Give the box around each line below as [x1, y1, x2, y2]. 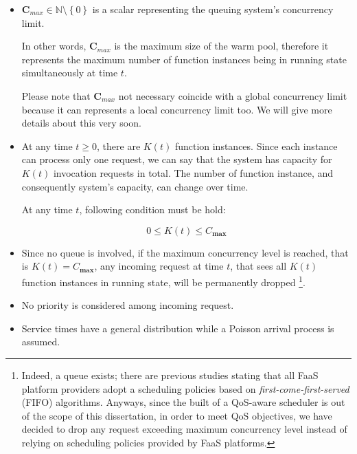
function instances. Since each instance [174, 138, 338, 153]
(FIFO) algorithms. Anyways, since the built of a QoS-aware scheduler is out [21, 395, 345, 409]
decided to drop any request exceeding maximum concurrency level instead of [21, 422, 347, 436]
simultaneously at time [21, 65, 118, 80]
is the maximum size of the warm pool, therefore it [114, 39, 329, 53]
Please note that [21, 88, 91, 102]
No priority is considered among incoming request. [21, 298, 234, 312]
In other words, [21, 39, 87, 53]
